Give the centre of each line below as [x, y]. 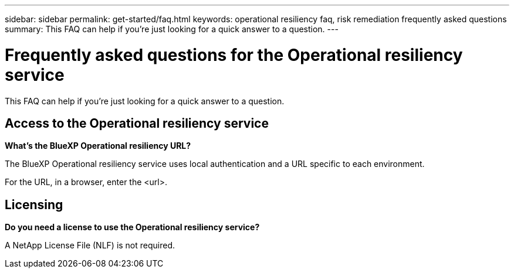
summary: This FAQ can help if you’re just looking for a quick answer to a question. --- [172, 29]
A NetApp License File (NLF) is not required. [90, 245]
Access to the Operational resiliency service [137, 123]
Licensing [34, 204]
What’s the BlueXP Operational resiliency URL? [98, 146]
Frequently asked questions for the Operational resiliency [234, 55]
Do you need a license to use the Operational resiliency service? [132, 227]
